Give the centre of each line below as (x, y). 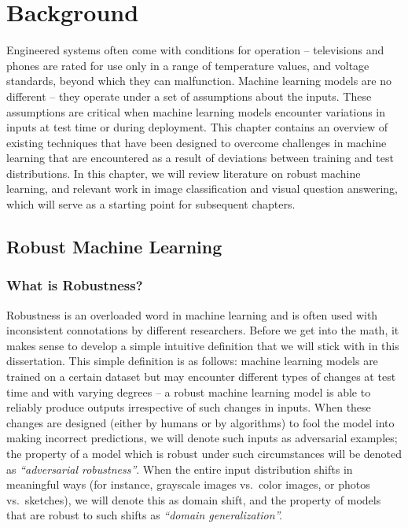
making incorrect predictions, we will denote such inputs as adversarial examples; (202, 438)
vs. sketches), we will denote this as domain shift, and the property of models (194, 499)
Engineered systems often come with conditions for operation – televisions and (195, 50)
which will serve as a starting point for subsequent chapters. (151, 204)
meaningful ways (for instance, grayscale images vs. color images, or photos (188, 484)
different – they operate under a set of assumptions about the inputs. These (189, 96)
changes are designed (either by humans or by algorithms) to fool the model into (200, 422)
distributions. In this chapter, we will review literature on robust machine (184, 173)
